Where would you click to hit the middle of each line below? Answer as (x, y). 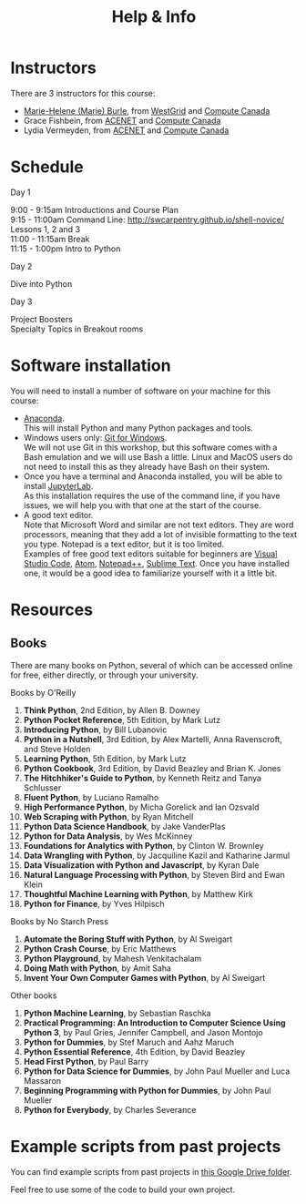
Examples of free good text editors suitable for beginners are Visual (150, 554)
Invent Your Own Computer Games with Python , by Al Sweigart (144, 977)
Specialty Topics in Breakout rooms (77, 329)
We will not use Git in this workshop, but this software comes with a (150, 447)
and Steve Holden (57, 749)
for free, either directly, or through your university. (104, 675)
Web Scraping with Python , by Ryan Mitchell (108, 816)
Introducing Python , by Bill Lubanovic (95, 730)
